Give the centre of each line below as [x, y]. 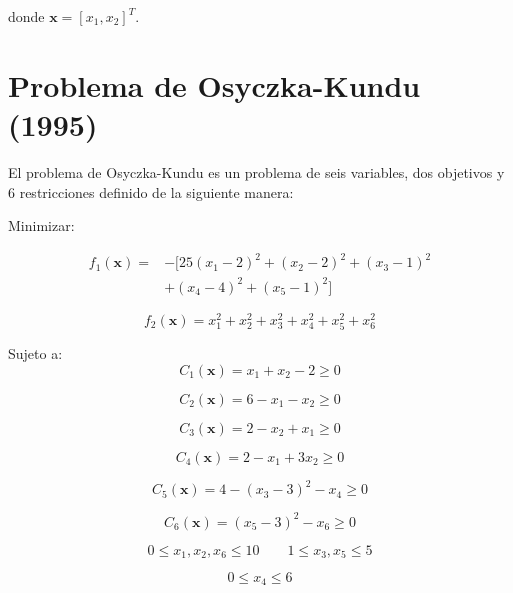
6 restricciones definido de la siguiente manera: [151, 191]
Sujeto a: [35, 352]
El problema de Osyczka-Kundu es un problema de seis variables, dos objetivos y [256, 171]
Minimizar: [41, 225]
